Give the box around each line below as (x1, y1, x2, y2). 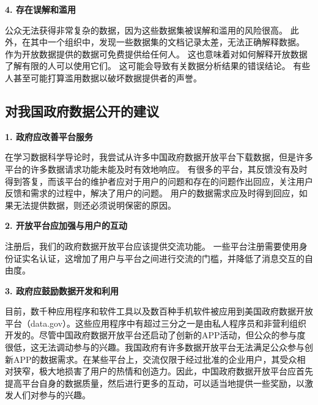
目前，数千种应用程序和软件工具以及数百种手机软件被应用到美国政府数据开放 (5, 305, 313, 318)
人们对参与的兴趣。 (13, 388, 91, 401)
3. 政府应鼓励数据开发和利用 (5, 284, 119, 297)
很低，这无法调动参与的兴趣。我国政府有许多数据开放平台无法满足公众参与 (5, 341, 305, 354)
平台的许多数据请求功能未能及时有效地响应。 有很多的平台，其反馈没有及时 (5, 162, 308, 175)
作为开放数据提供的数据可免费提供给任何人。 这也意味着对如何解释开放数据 (5, 47, 308, 60)
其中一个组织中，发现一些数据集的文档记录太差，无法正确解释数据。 (30, 35, 305, 48)
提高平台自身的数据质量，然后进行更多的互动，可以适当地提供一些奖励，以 (5, 376, 305, 389)
